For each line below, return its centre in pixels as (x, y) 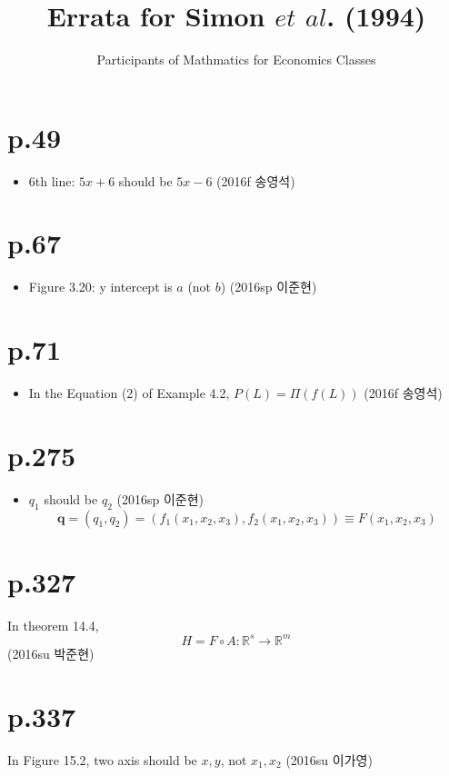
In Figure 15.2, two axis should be (102, 759)
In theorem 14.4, (53, 625)
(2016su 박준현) (51, 653)
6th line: (52, 180)
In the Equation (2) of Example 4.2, (129, 393)
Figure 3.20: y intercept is (100, 287)
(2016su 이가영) (329, 759)
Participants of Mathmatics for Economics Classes (236, 60)
